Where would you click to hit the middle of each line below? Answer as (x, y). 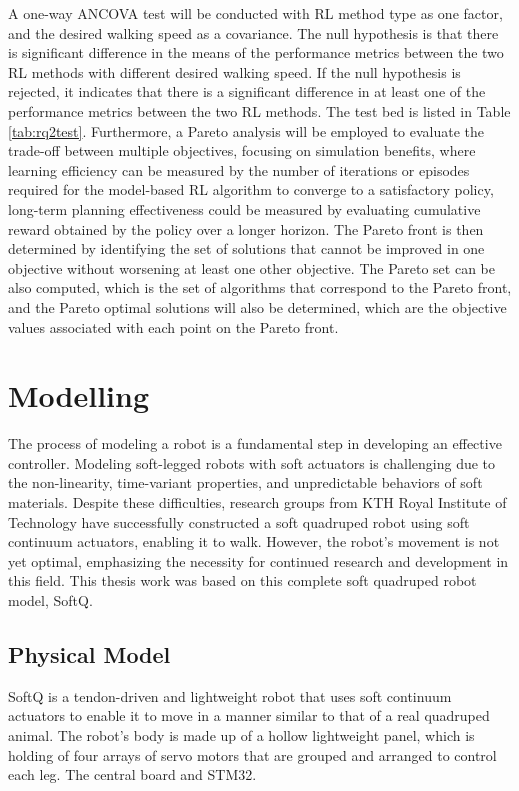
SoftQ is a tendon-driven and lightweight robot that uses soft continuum (230, 695)
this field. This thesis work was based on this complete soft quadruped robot (242, 580)
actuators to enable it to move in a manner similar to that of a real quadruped (249, 715)
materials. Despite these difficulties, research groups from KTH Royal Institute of (257, 502)
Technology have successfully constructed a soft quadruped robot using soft (239, 521)
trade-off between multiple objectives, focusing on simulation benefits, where (242, 150)
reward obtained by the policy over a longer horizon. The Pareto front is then (246, 228)
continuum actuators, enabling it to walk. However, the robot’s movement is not (254, 541)
